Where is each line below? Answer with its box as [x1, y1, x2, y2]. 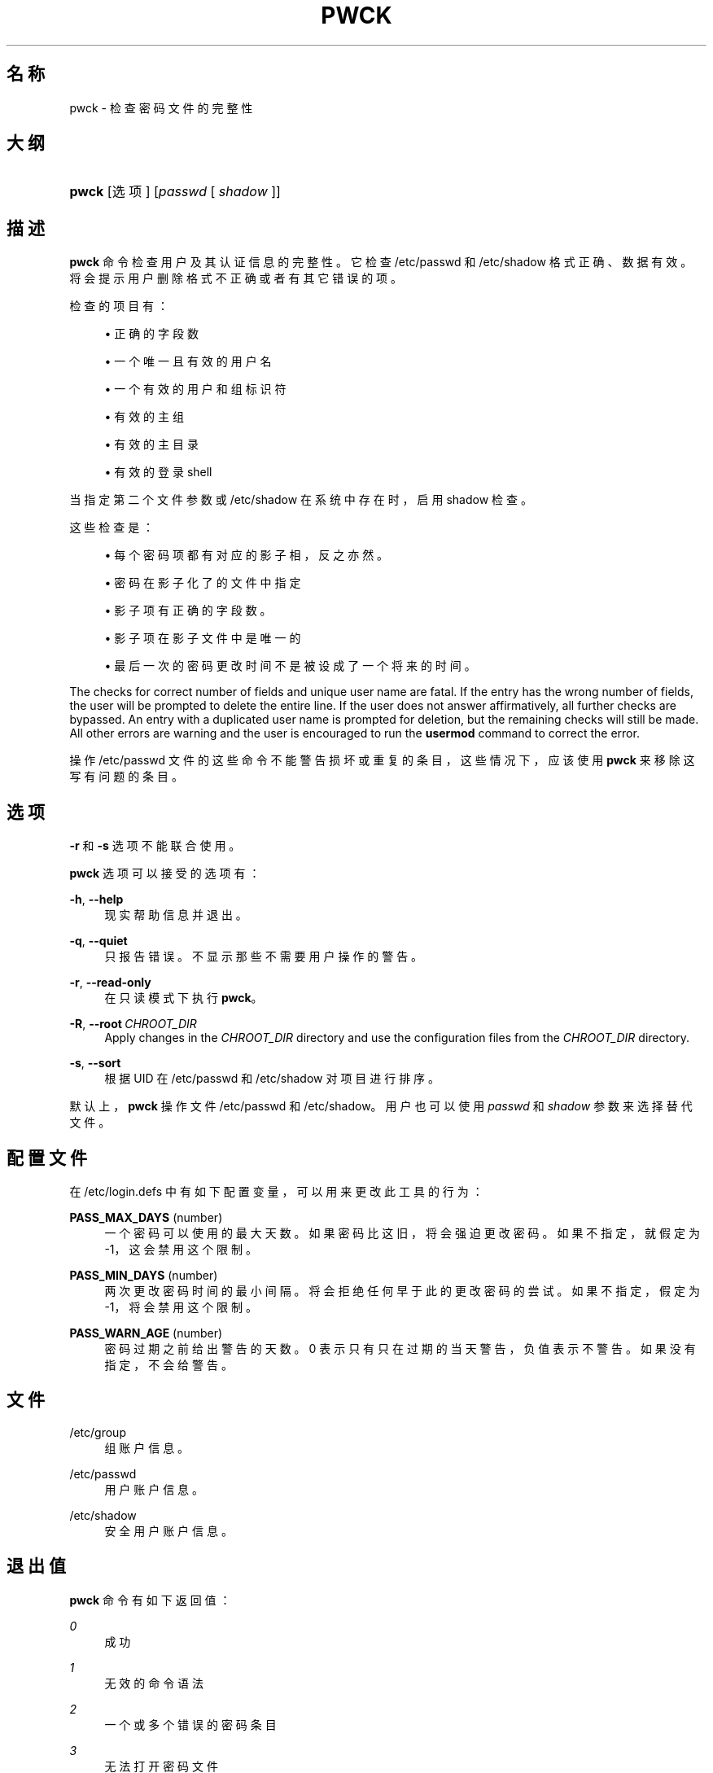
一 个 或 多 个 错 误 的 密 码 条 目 [104, 1717, 277, 1731]
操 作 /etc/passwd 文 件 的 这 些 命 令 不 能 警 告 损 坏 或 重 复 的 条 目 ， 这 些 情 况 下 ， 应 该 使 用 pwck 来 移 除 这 [69, 753, 695, 768]
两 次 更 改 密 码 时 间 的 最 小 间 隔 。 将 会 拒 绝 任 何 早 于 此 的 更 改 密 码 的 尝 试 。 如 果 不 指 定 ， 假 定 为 [104, 1283, 700, 1298]
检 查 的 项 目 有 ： [69, 299, 169, 313]
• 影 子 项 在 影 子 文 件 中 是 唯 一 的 [104, 631, 301, 646]
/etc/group [69, 1425, 126, 1439]
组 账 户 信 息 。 [104, 1440, 190, 1455]
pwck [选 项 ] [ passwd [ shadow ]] [69, 183, 281, 200]
